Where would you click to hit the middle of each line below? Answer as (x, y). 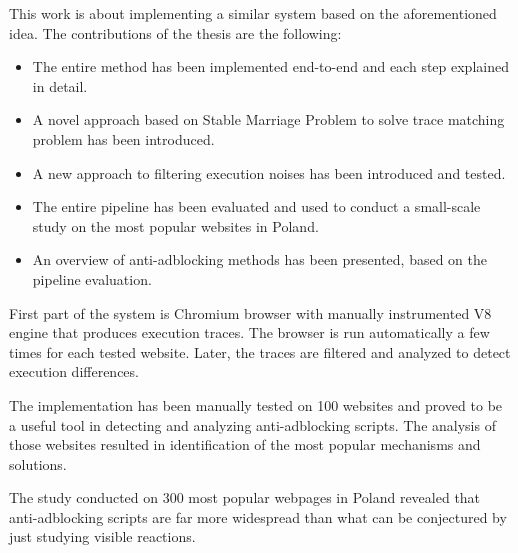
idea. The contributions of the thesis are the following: (175, 32)
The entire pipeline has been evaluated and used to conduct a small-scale (256, 206)
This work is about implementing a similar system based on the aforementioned (253, 13)
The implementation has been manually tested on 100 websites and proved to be (256, 404)
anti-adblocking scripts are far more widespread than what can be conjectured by (258, 516)
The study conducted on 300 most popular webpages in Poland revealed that (245, 497)
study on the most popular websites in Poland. (175, 225)
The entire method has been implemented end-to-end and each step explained (270, 66)
